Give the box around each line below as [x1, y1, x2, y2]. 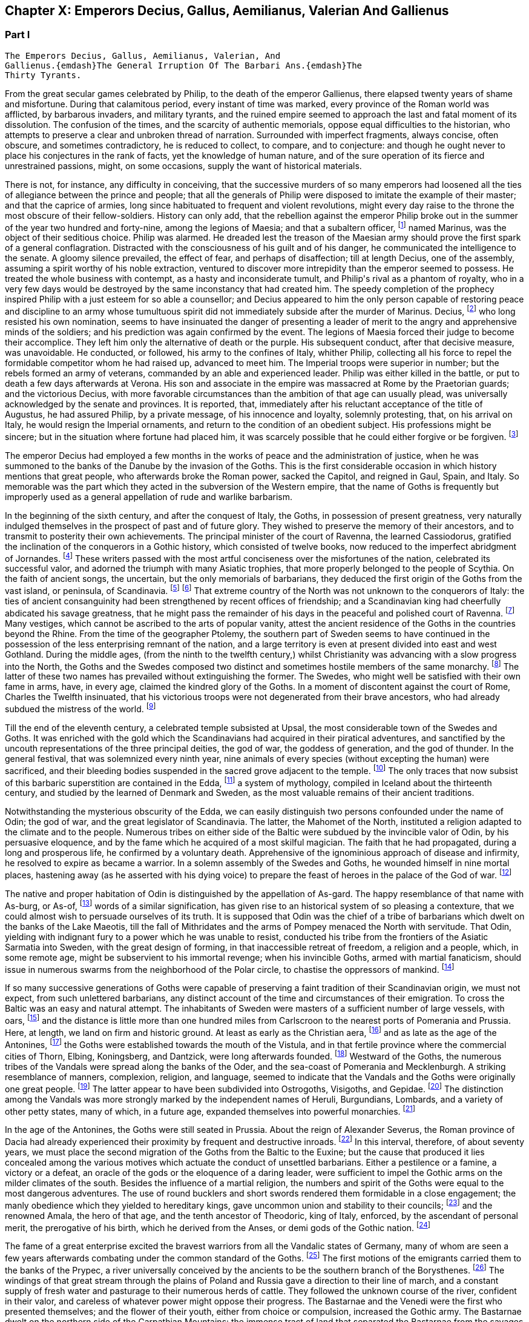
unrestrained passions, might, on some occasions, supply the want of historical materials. [5, 160, 362, 171]
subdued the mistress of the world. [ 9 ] [5, 702, 156, 715]
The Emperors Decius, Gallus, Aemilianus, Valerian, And [5, 50, 281, 61]
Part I [5, 28, 30, 41]
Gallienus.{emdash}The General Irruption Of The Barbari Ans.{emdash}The [5, 60, 363, 70]
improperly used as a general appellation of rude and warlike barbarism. [5, 491, 293, 502]
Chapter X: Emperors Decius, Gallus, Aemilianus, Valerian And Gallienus [5, 3, 449, 18]
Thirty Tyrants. [5, 70, 82, 80]
